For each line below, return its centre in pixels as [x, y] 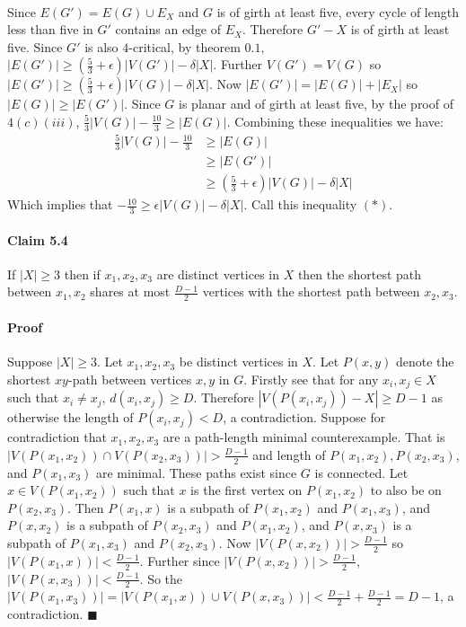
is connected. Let [361, 472]
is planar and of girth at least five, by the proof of [316, 104]
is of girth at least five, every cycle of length [338, 11]
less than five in [50, 29]
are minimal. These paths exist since [197, 472]
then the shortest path [360, 274]
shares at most [130, 291]
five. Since [35, 46]
